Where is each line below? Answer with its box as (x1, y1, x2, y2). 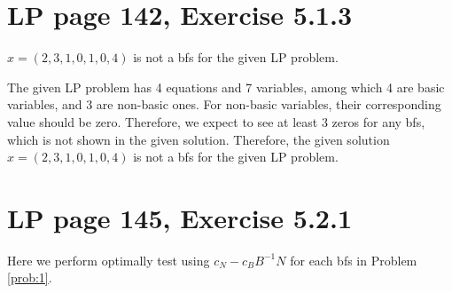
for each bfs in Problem (290, 250, 417, 269)
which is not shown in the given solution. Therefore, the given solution (7, 130, 390, 148)
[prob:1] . (7, 268, 52, 287)
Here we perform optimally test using (7, 250, 210, 269)
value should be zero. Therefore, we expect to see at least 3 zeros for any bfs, (7, 112, 425, 131)
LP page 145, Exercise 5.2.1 (7, 199, 352, 235)
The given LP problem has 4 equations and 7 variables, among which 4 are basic (7, 77, 445, 96)
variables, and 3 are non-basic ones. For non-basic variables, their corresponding (7, 95, 441, 114)
